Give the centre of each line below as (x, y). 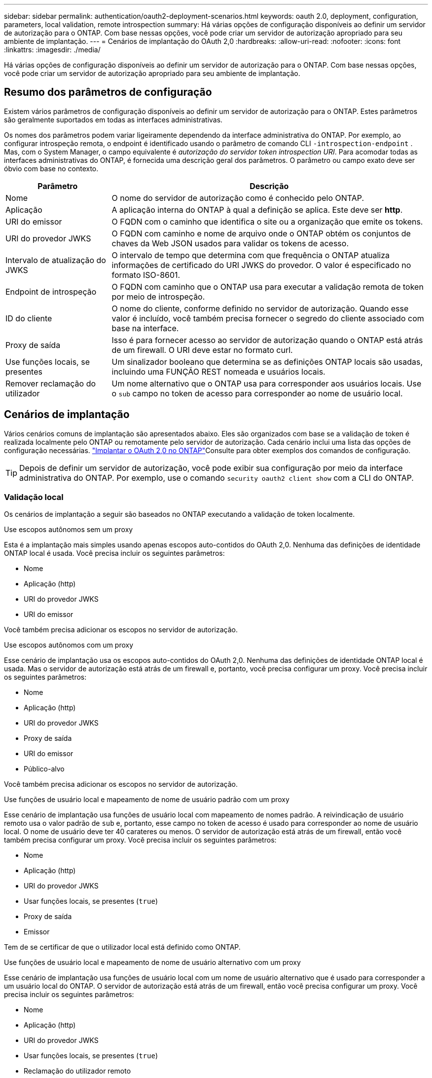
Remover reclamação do (51, 383)
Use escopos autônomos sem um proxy (69, 530)
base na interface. (145, 328)
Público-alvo (44, 769)
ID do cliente (29, 318)
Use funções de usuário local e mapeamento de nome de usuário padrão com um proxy (147, 800)
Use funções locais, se (48, 362)
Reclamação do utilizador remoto (77, 1071)
